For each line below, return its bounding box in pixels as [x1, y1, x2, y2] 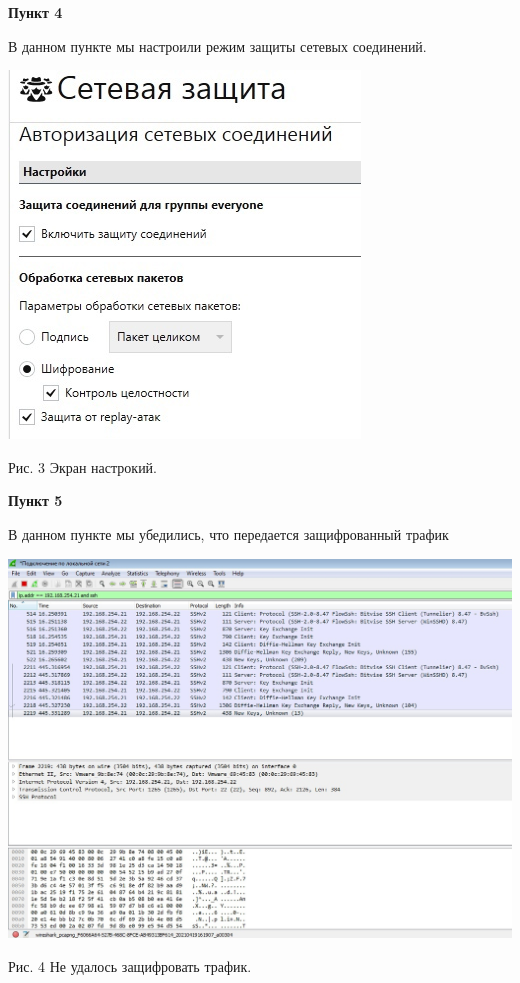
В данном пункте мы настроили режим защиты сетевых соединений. [8, 35, 427, 56]
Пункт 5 [8, 490, 63, 511]
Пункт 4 [8, 2, 63, 22]
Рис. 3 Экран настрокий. [8, 456, 158, 477]
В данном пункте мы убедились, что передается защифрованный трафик [8, 523, 449, 544]
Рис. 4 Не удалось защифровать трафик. [8, 955, 252, 976]
